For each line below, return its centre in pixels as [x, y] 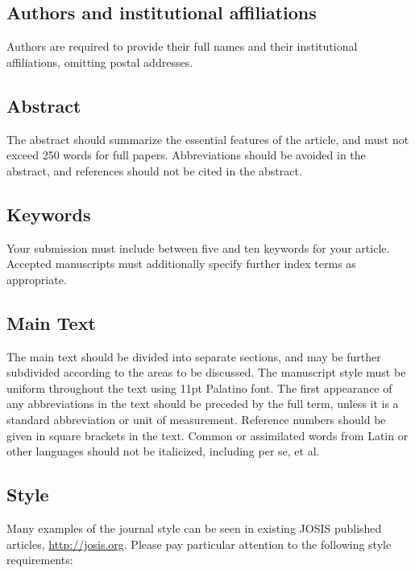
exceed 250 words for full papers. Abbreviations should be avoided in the [186, 155]
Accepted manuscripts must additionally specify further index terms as [181, 264]
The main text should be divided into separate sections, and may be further [194, 356]
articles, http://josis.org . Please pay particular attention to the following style [199, 544]
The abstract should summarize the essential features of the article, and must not [208, 139]
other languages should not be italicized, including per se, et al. [163, 451]
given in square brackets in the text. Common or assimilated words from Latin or [207, 435]
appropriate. [37, 279]
